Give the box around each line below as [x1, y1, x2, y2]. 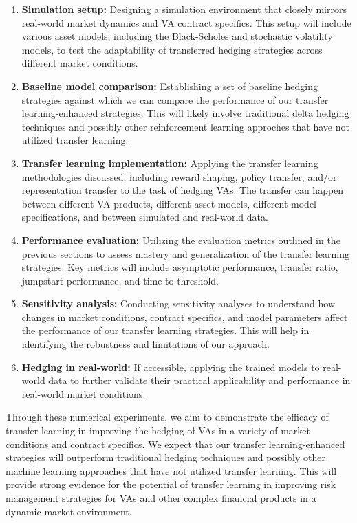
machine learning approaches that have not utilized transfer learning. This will [6, 463, 337, 478]
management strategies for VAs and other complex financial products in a [6, 491, 316, 504]
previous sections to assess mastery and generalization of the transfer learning [21, 246, 349, 260]
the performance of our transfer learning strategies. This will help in [21, 323, 310, 337]
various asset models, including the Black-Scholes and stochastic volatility [21, 29, 333, 43]
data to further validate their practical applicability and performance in [48, 373, 351, 388]
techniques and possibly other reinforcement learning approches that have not [21, 119, 349, 133]
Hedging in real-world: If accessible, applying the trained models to [21, 359, 320, 374]
